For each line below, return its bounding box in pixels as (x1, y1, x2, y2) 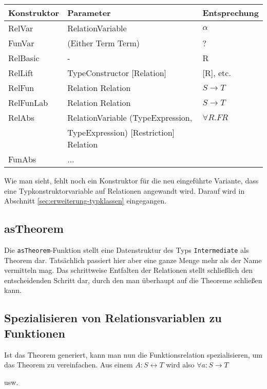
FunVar (8, 37, 34, 49)
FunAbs (8, 153, 36, 165)
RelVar (8, 22, 33, 34)
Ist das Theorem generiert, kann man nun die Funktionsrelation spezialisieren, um (4, 349, 262, 360)
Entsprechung (202, 7, 259, 18)
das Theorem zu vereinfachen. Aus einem (4, 359, 133, 370)
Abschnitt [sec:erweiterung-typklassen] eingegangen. (4, 195, 167, 206)
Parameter (67, 7, 111, 18)
